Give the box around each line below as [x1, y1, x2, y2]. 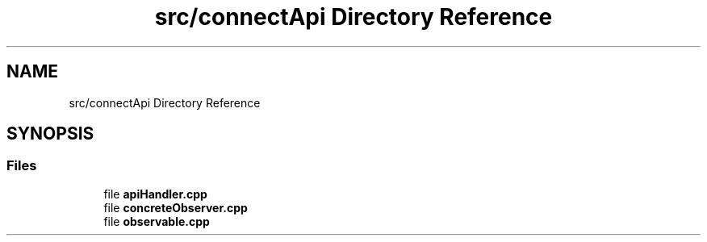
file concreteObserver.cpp [103, 200, 248, 215]
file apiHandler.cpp [103, 186, 207, 201]
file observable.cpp [103, 214, 210, 228]
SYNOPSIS [6, 123, 94, 144]
